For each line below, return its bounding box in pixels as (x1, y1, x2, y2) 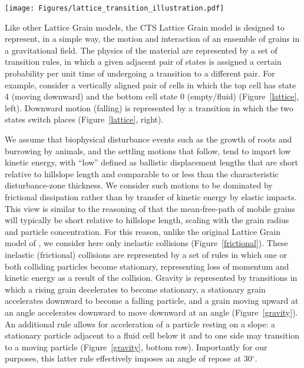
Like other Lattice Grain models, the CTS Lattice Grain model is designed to (5, 21, 285, 33)
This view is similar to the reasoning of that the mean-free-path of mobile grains (5, 202, 295, 214)
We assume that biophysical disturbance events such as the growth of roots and (5, 133, 292, 145)
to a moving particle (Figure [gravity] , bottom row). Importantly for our (5, 340, 267, 353)
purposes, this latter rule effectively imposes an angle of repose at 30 (5, 352, 252, 364)
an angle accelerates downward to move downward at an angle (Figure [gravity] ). (5, 306, 298, 318)
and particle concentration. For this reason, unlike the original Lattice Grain (5, 225, 280, 237)
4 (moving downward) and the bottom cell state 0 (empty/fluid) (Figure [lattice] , (5, 90, 299, 102)
